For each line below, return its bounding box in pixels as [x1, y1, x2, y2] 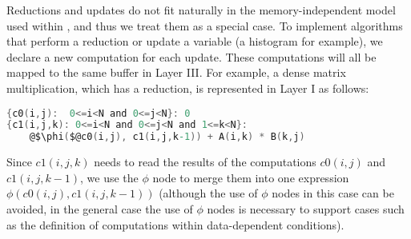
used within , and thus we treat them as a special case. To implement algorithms [6, 17, 403, 34]
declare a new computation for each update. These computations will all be [6, 48, 377, 65]
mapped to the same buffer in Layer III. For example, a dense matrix [6, 64, 346, 81]
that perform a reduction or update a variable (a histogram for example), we [6, 33, 383, 50]
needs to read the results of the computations [94, 153, 316, 170]
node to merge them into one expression [152, 169, 349, 185]
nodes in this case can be [272, 185, 394, 201]
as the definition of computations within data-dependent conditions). [6, 216, 345, 233]
